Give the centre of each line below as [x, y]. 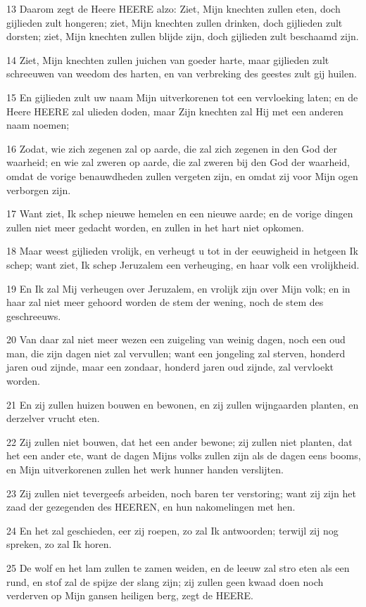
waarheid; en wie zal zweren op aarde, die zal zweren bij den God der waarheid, [178, 162]
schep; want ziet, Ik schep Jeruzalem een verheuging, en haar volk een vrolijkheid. [183, 264]
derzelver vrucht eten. [53, 418]
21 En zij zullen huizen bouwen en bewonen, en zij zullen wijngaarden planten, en [183, 404]
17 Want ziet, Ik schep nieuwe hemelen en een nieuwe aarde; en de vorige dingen [180, 213]
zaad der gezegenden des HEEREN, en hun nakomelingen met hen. [151, 507]
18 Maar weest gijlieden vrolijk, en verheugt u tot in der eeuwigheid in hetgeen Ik [182, 251]
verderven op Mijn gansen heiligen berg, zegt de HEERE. [130, 595]
